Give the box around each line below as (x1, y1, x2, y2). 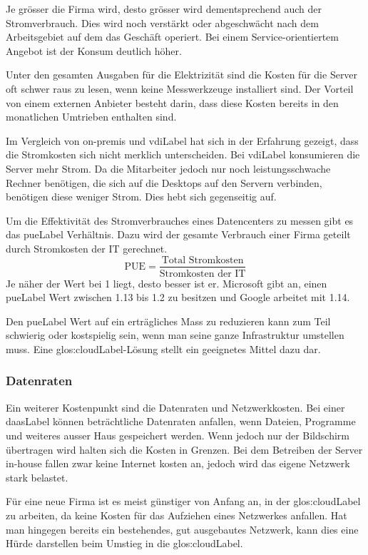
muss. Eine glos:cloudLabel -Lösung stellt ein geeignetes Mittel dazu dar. (6, 341, 321, 356)
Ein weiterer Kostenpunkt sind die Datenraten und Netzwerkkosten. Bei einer (6, 399, 345, 414)
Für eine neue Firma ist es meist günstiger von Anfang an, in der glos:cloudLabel (6, 494, 361, 509)
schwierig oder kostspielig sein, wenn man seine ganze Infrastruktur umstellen (6, 327, 344, 342)
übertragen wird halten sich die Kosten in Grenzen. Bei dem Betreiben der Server (6, 442, 363, 457)
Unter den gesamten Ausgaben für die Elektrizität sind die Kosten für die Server (6, 67, 358, 82)
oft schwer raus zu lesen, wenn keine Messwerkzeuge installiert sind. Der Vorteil (6, 81, 354, 96)
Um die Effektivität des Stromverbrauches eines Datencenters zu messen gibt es (6, 213, 354, 228)
